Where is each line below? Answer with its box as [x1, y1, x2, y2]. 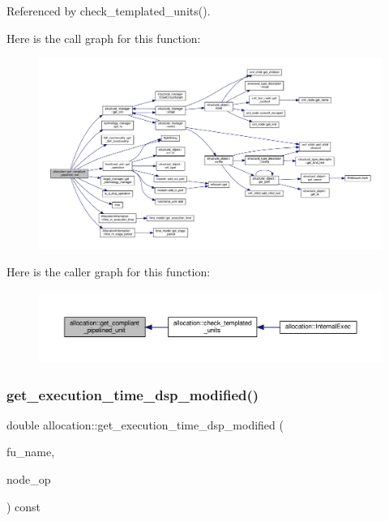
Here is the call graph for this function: [6, 29, 201, 46]
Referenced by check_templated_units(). [6, 2, 211, 19]
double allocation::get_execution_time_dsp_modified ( [6, 416, 284, 433]
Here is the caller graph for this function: [6, 263, 211, 280]
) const [6, 498, 41, 515]
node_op [6, 470, 51, 487]
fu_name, [6, 443, 55, 460]
